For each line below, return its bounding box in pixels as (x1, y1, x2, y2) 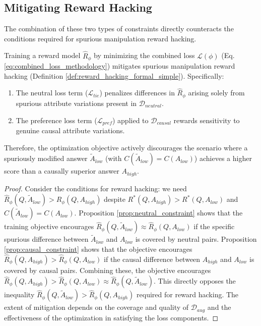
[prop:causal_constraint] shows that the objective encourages (4, 244, 192, 254)
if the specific (193, 221, 235, 232)
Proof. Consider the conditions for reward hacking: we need (4, 183, 187, 193)
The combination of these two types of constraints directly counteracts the (4, 23, 234, 34)
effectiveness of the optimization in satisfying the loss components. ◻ (4, 312, 219, 322)
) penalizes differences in (99, 87, 175, 98)
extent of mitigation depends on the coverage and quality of (4, 302, 189, 312)
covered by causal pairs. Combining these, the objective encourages (4, 264, 211, 275)
